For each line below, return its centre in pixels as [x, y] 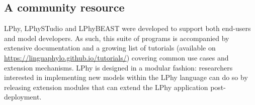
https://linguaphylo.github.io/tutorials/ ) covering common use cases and [116, 57]
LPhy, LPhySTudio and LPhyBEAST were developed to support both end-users [127, 28]
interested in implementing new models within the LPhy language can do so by [126, 77]
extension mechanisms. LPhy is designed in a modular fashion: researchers [118, 67]
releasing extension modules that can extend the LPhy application [106, 87]
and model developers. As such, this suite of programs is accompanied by [117, 38]
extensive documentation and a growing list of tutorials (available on [110, 48]
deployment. [23, 97]
